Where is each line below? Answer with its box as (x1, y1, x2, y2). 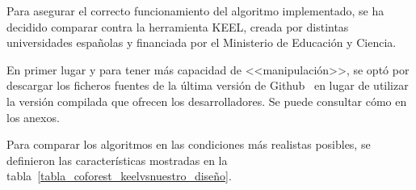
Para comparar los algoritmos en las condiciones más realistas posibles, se (6, 136, 371, 153)
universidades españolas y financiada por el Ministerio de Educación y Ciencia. (6, 34, 397, 51)
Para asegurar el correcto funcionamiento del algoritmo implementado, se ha (6, 2, 384, 19)
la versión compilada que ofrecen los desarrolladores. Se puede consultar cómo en (6, 92, 407, 109)
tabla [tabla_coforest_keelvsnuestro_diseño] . (6, 167, 232, 184)
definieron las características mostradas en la (6, 151, 228, 168)
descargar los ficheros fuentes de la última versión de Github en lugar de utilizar (6, 77, 409, 94)
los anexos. (6, 108, 60, 125)
